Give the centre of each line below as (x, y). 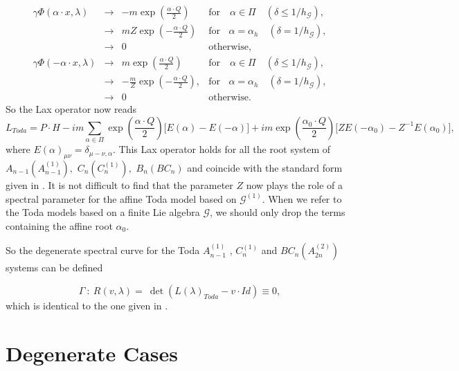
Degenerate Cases (92, 353)
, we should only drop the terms (278, 212)
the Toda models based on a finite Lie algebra (103, 212)
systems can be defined (54, 268)
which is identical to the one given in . (87, 305)
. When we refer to (302, 198)
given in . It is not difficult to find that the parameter (119, 184)
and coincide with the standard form (265, 167)
